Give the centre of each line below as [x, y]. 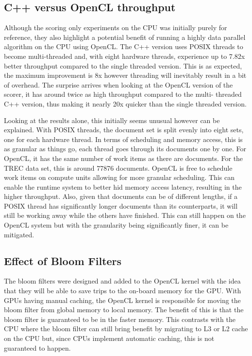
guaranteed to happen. [37, 347]
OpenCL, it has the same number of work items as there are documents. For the [124, 158]
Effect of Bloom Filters [63, 260]
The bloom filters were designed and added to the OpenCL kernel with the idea [122, 281]
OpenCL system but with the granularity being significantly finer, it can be [116, 225]
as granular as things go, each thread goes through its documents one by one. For [125, 149]
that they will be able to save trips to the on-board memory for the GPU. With [123, 291]
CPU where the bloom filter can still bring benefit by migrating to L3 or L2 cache [126, 329]
